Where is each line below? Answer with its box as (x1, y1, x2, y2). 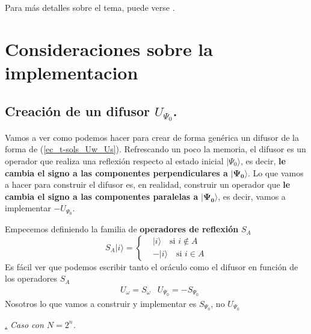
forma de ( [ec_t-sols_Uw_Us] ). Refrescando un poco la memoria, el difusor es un (5, 143, 306, 155)
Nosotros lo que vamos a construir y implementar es (5, 297, 197, 309)
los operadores (5, 272, 57, 285)
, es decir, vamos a (218, 190, 286, 202)
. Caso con (5, 318, 44, 330)
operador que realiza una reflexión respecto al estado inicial (5, 154, 224, 167)
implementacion (5, 60, 138, 84)
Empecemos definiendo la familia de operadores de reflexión (5, 223, 239, 235)
